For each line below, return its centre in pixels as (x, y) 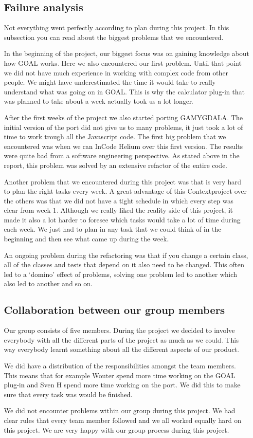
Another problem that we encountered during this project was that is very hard (123, 181)
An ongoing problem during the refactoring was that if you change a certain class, (126, 255)
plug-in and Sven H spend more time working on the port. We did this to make (122, 385)
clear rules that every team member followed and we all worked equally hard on (123, 420)
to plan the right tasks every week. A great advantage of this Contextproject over (125, 191)
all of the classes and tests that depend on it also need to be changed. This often (124, 265)
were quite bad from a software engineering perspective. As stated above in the (122, 155)
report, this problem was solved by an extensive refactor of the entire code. (116, 165)
